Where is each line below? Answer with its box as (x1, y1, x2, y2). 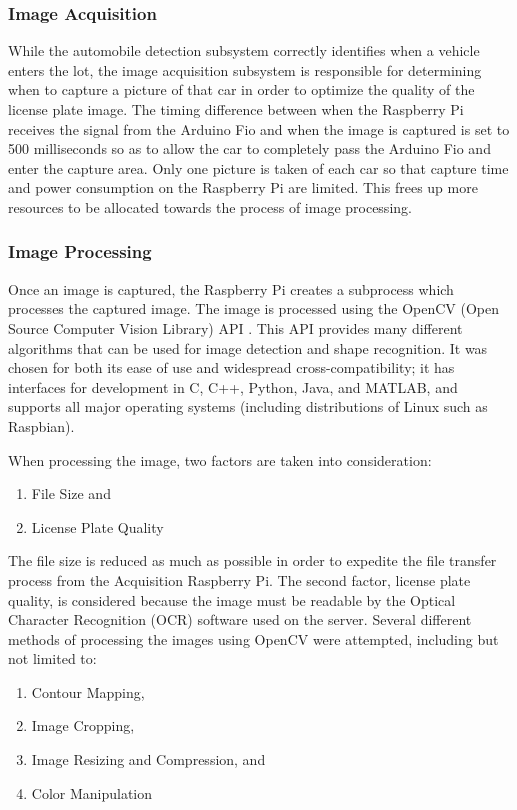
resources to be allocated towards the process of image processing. (8, 196, 412, 217)
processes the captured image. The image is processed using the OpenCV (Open (8, 298, 499, 319)
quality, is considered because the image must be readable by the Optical (8, 589, 456, 610)
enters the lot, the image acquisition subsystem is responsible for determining (8, 59, 482, 80)
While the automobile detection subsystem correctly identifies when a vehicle (8, 40, 480, 61)
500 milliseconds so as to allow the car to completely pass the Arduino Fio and (8, 138, 491, 159)
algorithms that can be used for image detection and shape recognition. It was (8, 337, 488, 358)
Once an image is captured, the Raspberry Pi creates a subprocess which (8, 278, 454, 299)
